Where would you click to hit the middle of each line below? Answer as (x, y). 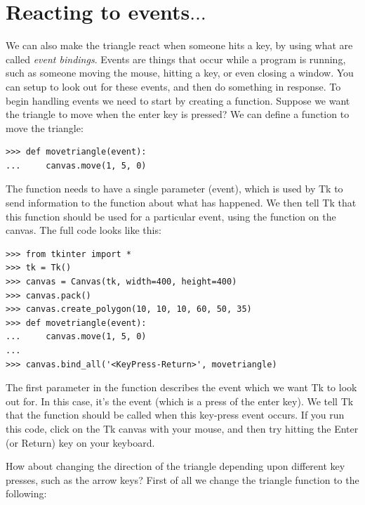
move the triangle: (45, 127)
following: (26, 493)
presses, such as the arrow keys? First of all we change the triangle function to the (182, 479)
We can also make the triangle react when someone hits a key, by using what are (179, 45)
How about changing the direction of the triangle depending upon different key (175, 466)
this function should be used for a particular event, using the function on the (171, 216)
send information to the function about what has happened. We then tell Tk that (181, 203)
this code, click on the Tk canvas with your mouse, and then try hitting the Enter (182, 428)
